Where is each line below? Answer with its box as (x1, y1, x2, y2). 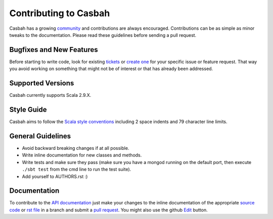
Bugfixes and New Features (9, 45, 98, 54)
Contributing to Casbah (9, 8, 110, 19)
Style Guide (9, 105, 48, 114)
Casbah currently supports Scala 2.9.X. (9, 92, 92, 98)
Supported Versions (9, 79, 74, 88)
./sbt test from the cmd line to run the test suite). (22, 167, 131, 173)
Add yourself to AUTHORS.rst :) (22, 173, 88, 179)
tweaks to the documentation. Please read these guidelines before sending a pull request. (9, 32, 197, 38)
